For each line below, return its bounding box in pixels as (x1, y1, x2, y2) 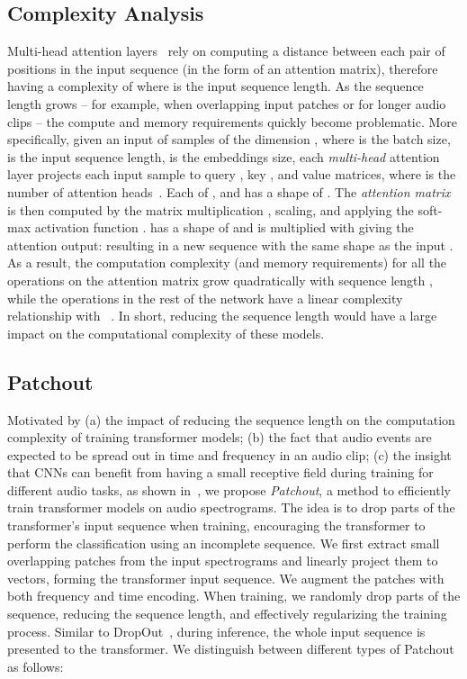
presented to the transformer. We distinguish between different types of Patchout (7, 639, 454, 658)
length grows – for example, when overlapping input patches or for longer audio (7, 94, 446, 113)
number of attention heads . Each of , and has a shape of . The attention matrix (7, 182, 451, 201)
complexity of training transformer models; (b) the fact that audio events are (7, 428, 432, 447)
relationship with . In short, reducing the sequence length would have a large (7, 306, 437, 325)
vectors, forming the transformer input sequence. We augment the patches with (7, 568, 445, 587)
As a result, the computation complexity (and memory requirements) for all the (7, 253, 447, 272)
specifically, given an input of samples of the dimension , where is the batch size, (7, 130, 451, 149)
